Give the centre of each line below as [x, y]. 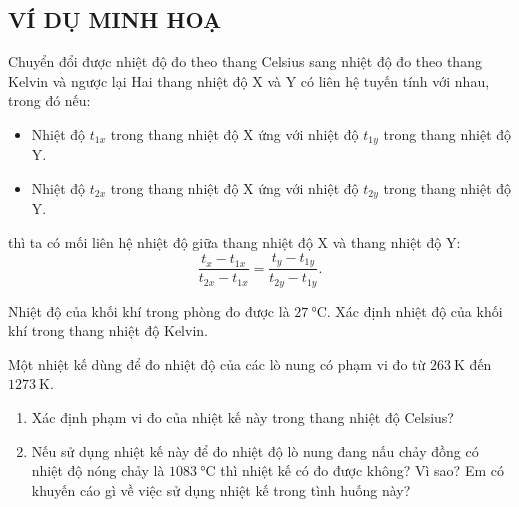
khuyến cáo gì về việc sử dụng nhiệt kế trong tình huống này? [221, 489]
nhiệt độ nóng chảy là [98, 470]
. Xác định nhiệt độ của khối [414, 310]
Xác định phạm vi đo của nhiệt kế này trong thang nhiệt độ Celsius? [242, 416]
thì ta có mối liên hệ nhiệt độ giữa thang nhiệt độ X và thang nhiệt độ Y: [234, 242]
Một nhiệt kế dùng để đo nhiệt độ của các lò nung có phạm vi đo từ [217, 363]
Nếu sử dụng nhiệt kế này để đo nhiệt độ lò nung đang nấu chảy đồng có [255, 450]
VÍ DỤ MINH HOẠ [115, 19]
